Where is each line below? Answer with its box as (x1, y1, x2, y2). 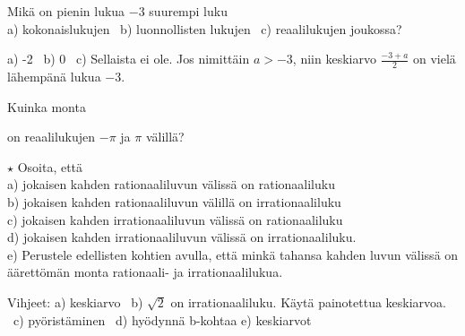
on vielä (413, 49, 456, 68)
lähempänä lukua (7, 67, 101, 86)
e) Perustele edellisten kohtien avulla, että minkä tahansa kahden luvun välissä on (7, 245, 459, 263)
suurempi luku (149, 2, 228, 20)
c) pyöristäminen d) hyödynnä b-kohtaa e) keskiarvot (13, 310, 312, 329)
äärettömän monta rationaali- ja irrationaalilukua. (7, 263, 283, 281)
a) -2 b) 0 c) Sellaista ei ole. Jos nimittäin (7, 49, 250, 68)
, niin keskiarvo (292, 49, 376, 68)
